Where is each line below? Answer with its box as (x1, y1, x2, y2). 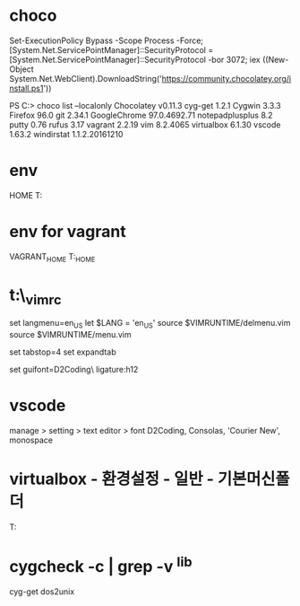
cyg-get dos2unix (9, 586, 75, 597)
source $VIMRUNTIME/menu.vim (9, 329, 132, 339)
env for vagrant (9, 222, 127, 242)
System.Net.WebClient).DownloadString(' (9, 73, 163, 83)
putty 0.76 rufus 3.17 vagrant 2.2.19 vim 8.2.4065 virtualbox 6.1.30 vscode (9, 119, 281, 130)
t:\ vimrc (9, 285, 62, 308)
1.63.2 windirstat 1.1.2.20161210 (9, 128, 124, 139)
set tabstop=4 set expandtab (9, 347, 116, 357)
